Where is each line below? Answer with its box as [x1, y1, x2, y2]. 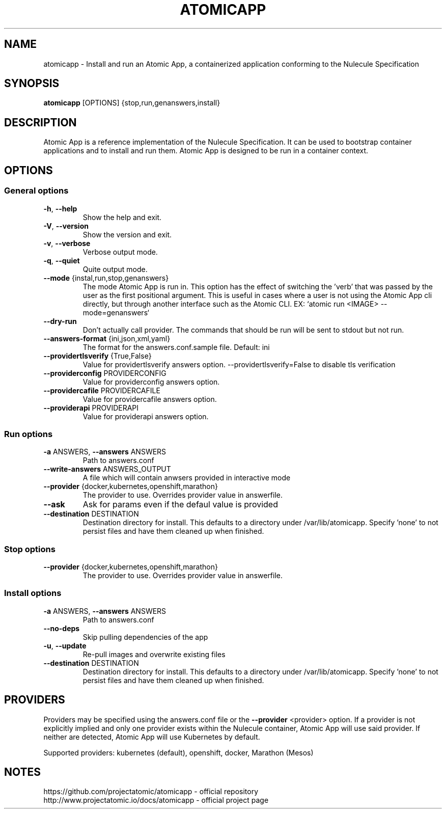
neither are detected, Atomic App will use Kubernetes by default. [43, 732, 260, 741]
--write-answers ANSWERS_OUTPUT [43, 465, 171, 474]
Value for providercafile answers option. [82, 394, 217, 403]
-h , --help [43, 204, 77, 213]
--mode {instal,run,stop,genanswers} [43, 273, 169, 282]
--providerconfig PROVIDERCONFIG [43, 368, 166, 377]
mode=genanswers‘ [82, 308, 149, 317]
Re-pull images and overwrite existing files [82, 649, 226, 659]
